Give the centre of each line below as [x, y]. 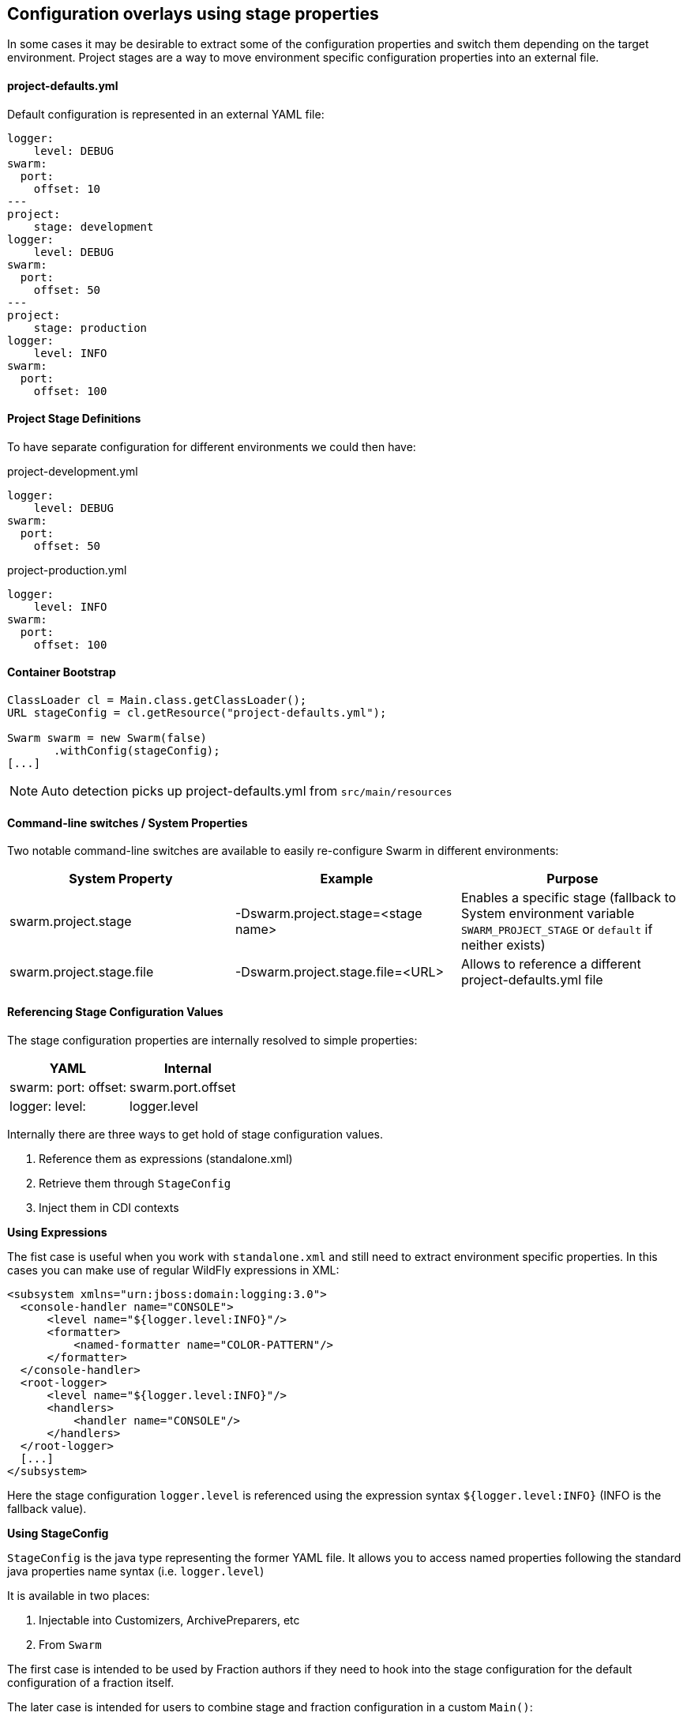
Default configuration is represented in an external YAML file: [166, 114]
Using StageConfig [58, 1533]
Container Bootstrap [62, 672]
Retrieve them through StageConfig [135, 1183]
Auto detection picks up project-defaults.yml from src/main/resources [247, 791]
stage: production [90, 327]
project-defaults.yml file [532, 980]
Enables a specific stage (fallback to [569, 898]
